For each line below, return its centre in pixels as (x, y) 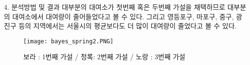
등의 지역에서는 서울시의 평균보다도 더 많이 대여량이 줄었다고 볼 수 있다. (128, 26)
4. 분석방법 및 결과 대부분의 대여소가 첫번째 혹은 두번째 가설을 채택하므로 (115, 7)
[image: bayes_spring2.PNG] (69, 41)
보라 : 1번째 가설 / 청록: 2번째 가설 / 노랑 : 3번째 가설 (104, 57)
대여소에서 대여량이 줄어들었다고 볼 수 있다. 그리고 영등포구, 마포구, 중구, (123, 16)
